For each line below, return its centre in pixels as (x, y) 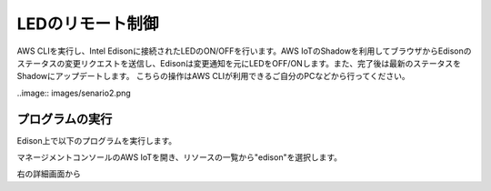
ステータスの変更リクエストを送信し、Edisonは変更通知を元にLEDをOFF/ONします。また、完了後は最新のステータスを (239, 63)
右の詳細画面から (49, 174)
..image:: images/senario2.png (74, 93)
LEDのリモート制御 (88, 24)
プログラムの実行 (65, 119)
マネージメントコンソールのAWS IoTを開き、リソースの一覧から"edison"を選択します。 (180, 157)
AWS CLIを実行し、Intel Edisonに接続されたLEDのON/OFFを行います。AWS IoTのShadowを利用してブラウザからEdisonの (244, 51)
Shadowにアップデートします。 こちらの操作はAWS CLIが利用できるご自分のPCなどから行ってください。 (214, 76)
